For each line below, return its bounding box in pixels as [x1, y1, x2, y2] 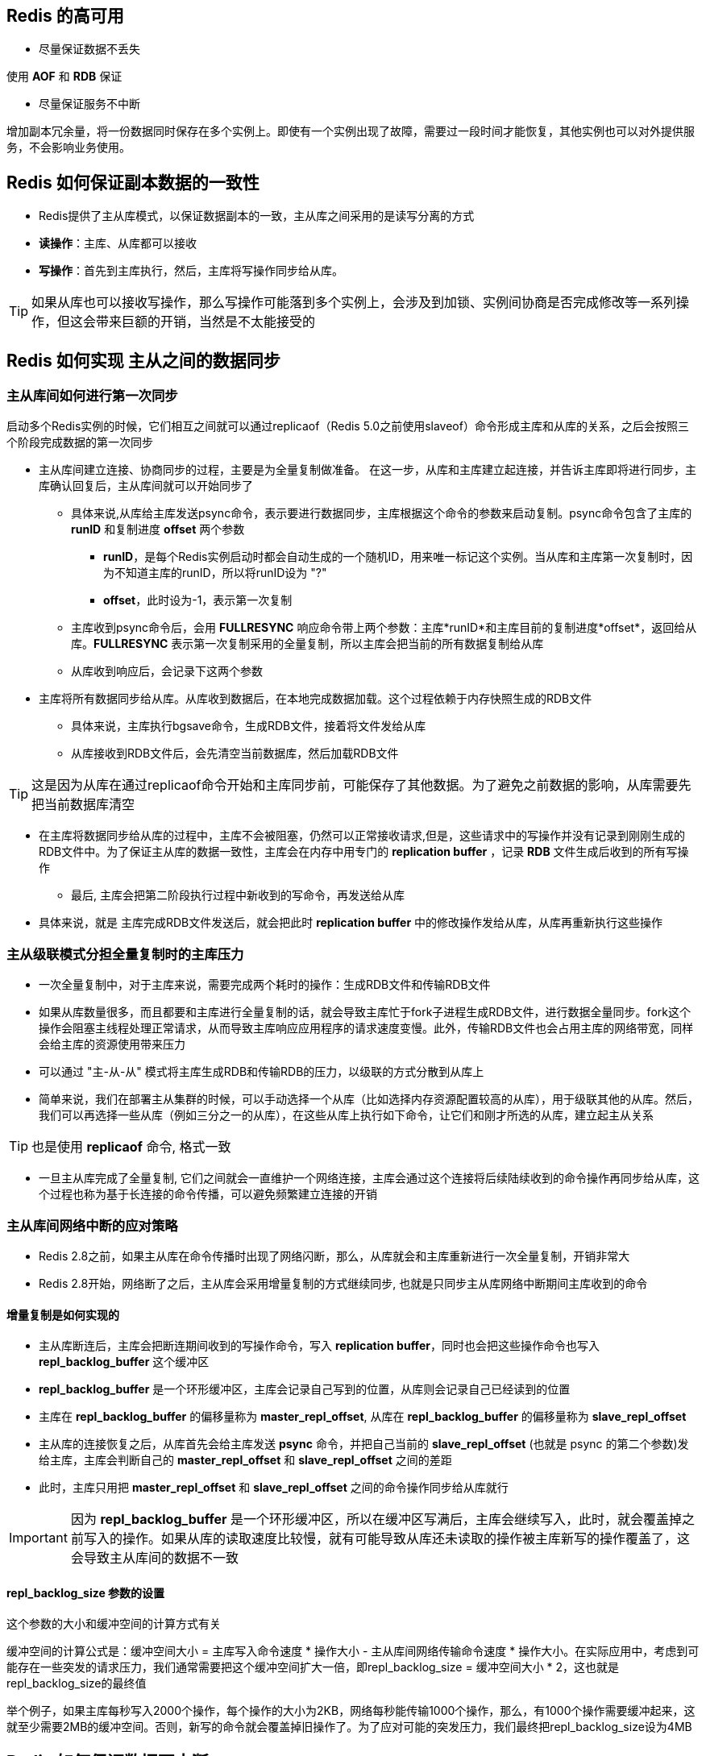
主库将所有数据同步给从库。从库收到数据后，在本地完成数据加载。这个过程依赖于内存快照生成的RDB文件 [39, 691, 592, 706]
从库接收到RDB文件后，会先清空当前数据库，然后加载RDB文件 [71, 746, 399, 761]
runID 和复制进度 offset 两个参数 [71, 522, 245, 537]
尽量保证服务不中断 [39, 97, 140, 111]
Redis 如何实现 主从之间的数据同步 [6, 350, 280, 371]
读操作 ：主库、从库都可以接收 [39, 236, 197, 251]
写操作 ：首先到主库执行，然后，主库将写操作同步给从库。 [39, 264, 343, 278]
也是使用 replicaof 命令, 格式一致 [31, 1139, 231, 1156]
